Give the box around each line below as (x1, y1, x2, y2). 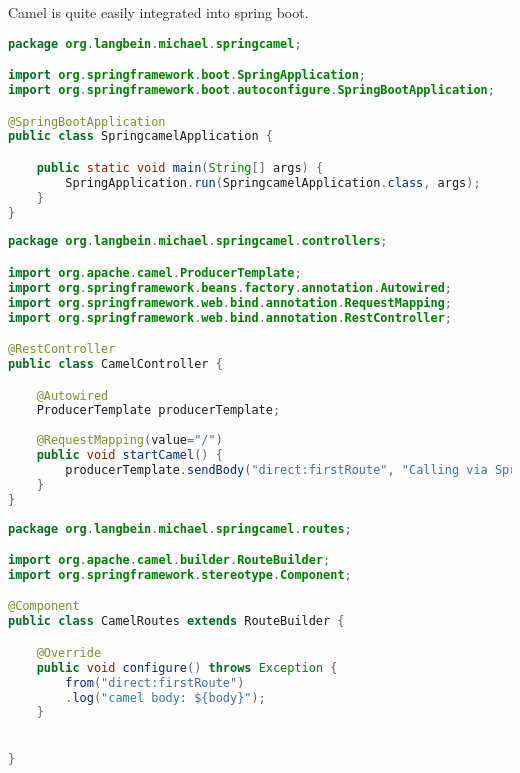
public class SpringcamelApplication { (8, 129, 273, 144)
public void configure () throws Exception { (36, 660, 338, 675)
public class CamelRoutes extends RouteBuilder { (8, 614, 345, 629)
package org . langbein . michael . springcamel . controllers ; (8, 234, 388, 249)
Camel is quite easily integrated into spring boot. (8, 2, 309, 22)
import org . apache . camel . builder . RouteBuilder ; (8, 553, 331, 568)
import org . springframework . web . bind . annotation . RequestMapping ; (8, 295, 452, 310)
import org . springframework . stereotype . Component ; (8, 567, 352, 582)
